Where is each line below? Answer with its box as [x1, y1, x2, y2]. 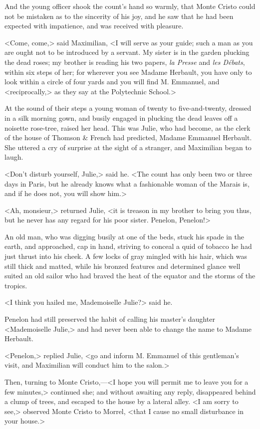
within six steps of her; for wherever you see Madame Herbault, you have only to [4, 66, 252, 77]
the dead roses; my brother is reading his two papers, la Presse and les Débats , [4, 56, 245, 67]
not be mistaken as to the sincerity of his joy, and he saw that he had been [4, 10, 234, 21]
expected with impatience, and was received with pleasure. [4, 20, 184, 31]
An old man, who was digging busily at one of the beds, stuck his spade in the [4, 231, 244, 241]
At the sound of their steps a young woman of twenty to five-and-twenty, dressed [4, 103, 252, 113]
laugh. [4, 152, 23, 162]
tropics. [4, 280, 27, 290]
